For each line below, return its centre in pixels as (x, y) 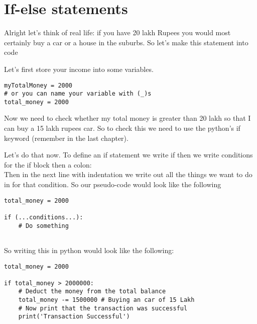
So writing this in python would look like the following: (89, 250)
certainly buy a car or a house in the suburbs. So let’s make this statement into (126, 42)
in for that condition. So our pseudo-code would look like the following (113, 184)
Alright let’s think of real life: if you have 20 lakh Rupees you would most (117, 32)
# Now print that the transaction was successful (103, 308)
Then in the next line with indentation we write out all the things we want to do (128, 174)
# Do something (43, 226)
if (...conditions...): (44, 217)
